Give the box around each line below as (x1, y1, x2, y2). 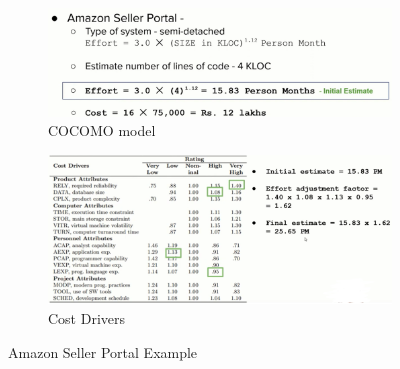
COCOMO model (48, 120, 156, 141)
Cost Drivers (48, 307, 126, 328)
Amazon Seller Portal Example (8, 341, 198, 362)
